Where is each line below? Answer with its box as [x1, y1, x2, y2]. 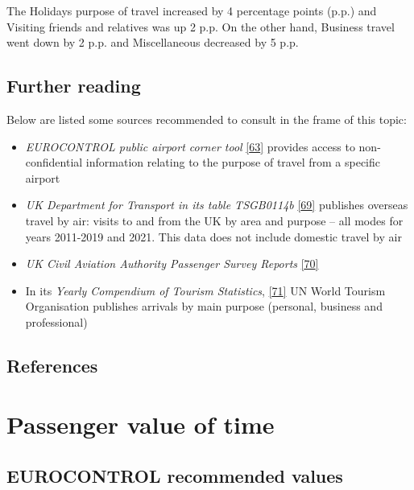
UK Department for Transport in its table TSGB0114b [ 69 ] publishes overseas [25, 196, 408, 213]
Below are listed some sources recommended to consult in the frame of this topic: [6, 110, 407, 127]
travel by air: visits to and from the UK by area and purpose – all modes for [25, 212, 404, 229]
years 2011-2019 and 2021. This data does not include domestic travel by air [25, 228, 402, 245]
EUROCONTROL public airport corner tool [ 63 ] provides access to [25, 138, 355, 154]
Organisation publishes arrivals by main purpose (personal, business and [25, 298, 383, 315]
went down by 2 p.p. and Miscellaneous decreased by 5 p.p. [6, 34, 299, 51]
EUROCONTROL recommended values [6, 463, 343, 488]
